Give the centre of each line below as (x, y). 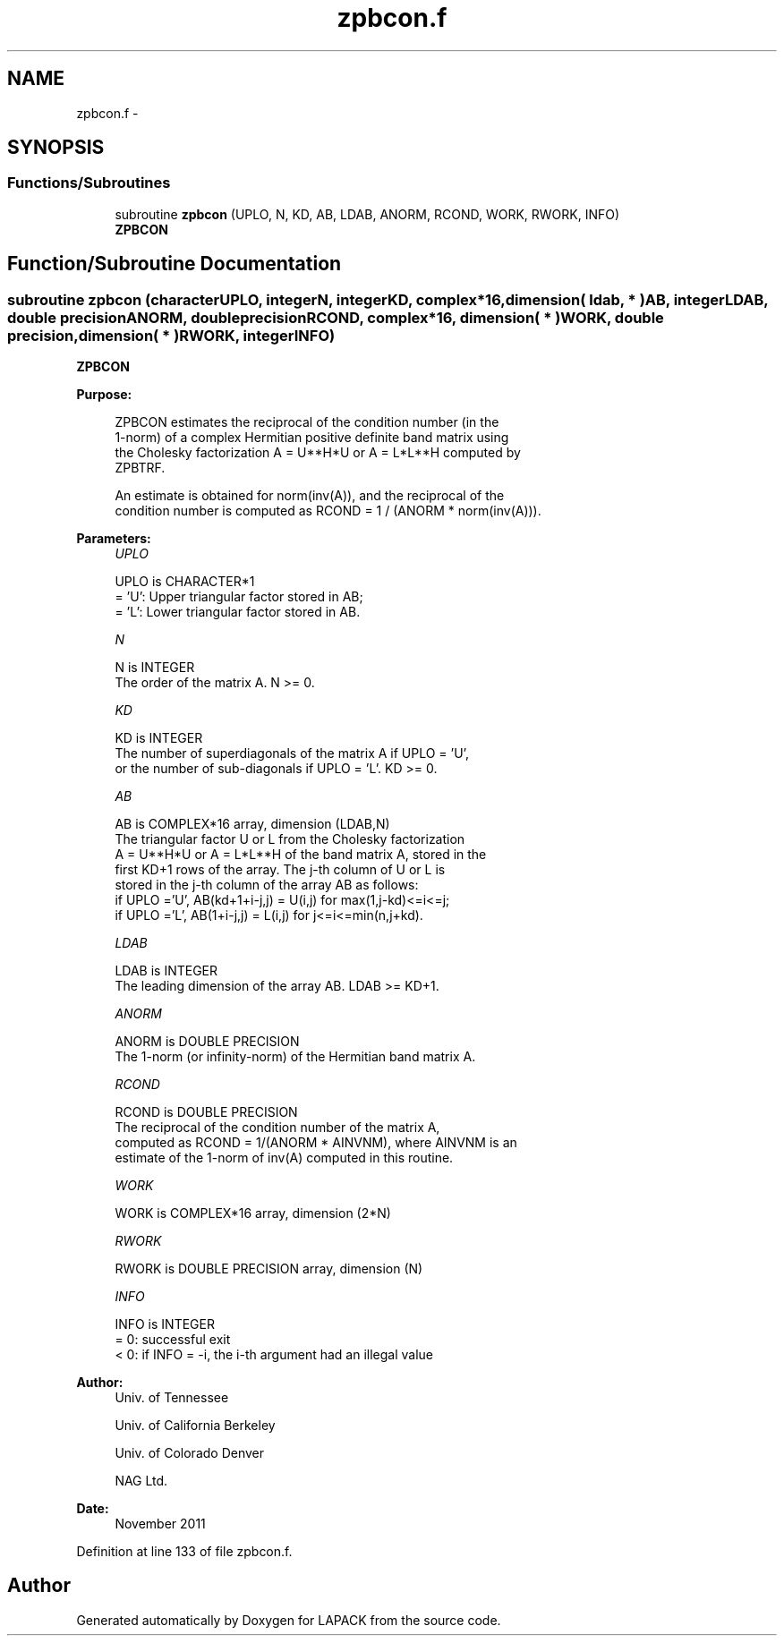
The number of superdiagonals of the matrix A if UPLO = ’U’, (292, 753)
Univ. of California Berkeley (195, 1426)
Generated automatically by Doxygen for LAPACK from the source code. (289, 1620)
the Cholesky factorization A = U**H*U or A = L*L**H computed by (318, 453)
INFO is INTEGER (165, 1324)
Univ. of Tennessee (172, 1398)
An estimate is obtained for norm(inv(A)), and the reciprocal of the (310, 496)
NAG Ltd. (141, 1481)
